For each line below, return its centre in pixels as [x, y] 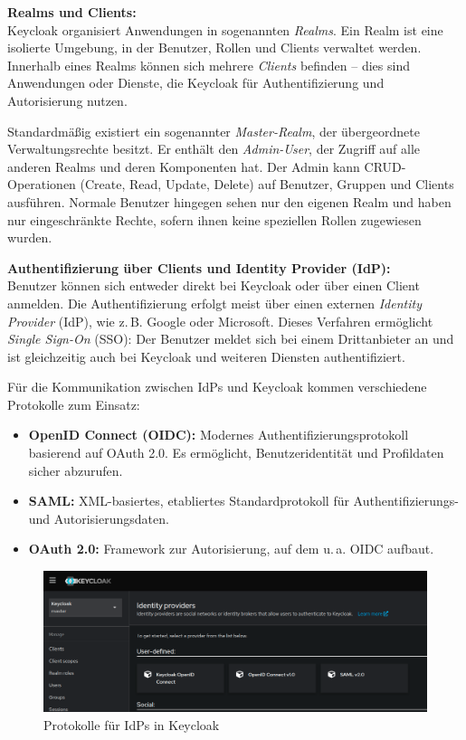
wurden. [30, 237]
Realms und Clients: [72, 12]
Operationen [42, 184]
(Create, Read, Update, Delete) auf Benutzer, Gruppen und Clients [267, 184]
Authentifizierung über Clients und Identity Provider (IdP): [199, 267]
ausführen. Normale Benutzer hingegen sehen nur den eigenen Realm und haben [229, 201]
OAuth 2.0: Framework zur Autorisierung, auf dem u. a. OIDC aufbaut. [231, 549]
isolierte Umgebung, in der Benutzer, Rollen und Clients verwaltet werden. [214, 47]
